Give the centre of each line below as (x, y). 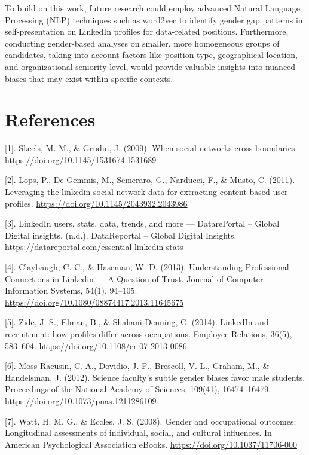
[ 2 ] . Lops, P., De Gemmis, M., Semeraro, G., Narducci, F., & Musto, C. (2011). (150, 180)
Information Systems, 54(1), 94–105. (71, 290)
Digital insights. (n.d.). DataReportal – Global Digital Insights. (121, 235)
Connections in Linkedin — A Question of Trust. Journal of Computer (134, 278)
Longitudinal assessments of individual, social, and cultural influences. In (138, 433)
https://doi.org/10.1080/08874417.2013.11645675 (94, 302)
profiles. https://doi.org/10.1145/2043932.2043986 (96, 203)
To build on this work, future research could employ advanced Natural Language (153, 8)
